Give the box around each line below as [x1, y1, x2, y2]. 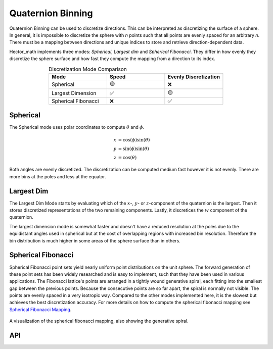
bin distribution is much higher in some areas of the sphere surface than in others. [9, 237, 180, 243]
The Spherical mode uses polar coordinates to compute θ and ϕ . [9, 124, 145, 130]
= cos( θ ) [118, 155, 137, 160]
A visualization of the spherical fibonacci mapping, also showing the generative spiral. [9, 318, 189, 324]
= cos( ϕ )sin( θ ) [118, 137, 150, 142]
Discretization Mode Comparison [49, 66, 127, 73]
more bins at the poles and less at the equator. [9, 173, 106, 179]
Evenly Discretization [167, 73, 220, 80]
